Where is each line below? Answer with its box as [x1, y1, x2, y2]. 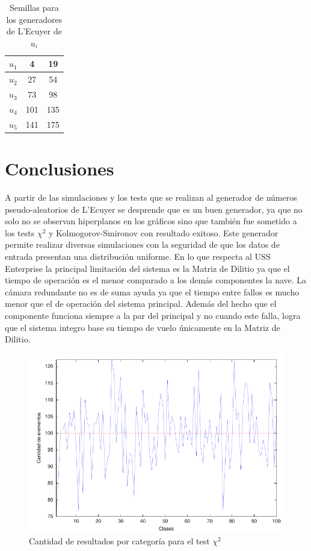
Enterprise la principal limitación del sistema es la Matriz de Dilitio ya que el [5, 262, 290, 274]
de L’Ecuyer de [6, 25, 62, 37]
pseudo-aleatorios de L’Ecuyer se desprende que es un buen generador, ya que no [5, 203, 303, 215]
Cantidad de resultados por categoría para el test [29, 535, 210, 547]
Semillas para [9, 1, 59, 13]
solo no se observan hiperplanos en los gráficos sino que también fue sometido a [5, 215, 297, 227]
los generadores [6, 13, 63, 25]
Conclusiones [5, 156, 114, 181]
